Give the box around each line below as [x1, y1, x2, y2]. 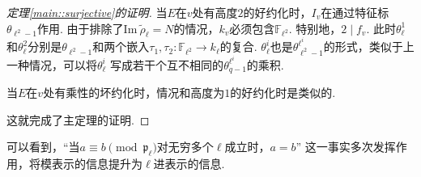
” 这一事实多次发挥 [296, 138, 396, 155]
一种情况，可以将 [6, 56, 97, 73]
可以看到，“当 [6, 138, 80, 155]
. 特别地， [288, 19, 342, 36]
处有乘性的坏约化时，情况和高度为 [43, 84, 225, 101]
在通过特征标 [321, 4, 389, 20]
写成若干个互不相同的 [110, 56, 224, 73]
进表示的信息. [153, 155, 225, 172]
